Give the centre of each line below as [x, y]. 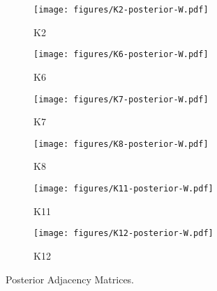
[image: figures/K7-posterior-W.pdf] [121, 99]
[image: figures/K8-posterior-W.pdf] [121, 144]
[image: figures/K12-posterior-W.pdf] [124, 234]
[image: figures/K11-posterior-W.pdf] [124, 189]
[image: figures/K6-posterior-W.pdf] [121, 55]
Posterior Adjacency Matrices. [70, 279]
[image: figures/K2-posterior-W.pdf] [121, 10]
